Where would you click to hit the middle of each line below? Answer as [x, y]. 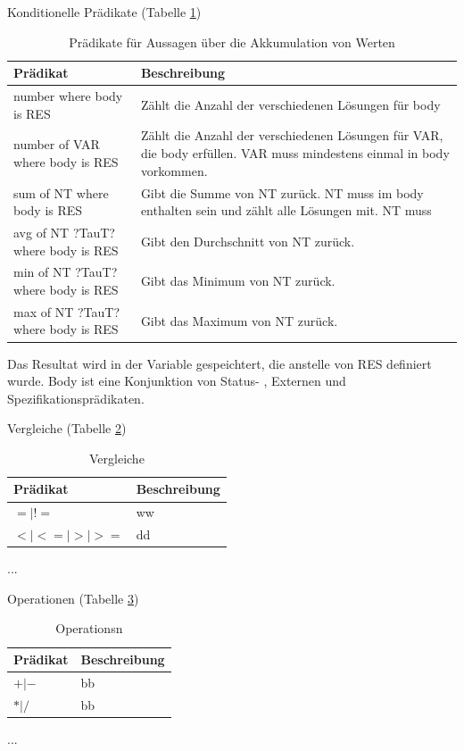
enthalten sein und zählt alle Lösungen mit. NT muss [286, 210]
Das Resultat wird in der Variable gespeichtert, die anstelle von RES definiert [220, 363]
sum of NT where [61, 192]
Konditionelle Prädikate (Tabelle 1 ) [104, 12]
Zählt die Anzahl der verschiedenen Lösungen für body [290, 104]
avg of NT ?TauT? [64, 232]
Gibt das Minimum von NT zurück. [238, 281]
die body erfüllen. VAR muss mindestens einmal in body [295, 153]
